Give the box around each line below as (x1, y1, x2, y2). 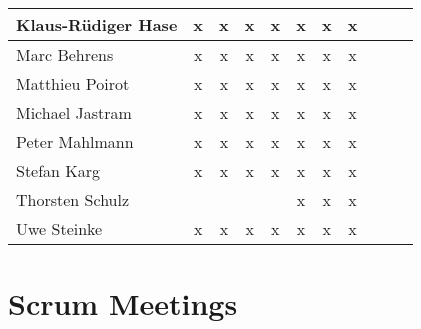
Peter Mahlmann (16, 130, 134, 153)
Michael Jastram (16, 101, 132, 124)
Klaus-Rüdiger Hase (16, 13, 178, 36)
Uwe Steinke (16, 217, 103, 240)
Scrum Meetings (8, 283, 238, 324)
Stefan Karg (16, 159, 101, 182)
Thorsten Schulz (16, 188, 130, 211)
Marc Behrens (16, 43, 114, 66)
